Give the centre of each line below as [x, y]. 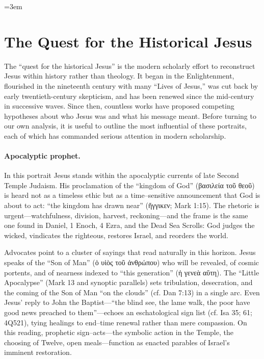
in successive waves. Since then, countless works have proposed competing [119, 106]
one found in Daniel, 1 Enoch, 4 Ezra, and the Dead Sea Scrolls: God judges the [129, 225]
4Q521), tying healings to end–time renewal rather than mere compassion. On [126, 322]
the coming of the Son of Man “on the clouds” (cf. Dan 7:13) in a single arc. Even [132, 292]
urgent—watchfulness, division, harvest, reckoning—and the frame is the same [126, 215]
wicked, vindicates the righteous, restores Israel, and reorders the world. [116, 235]
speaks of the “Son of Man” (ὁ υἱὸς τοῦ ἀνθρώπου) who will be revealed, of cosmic [131, 262]
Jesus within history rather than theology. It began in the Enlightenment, [119, 76]
